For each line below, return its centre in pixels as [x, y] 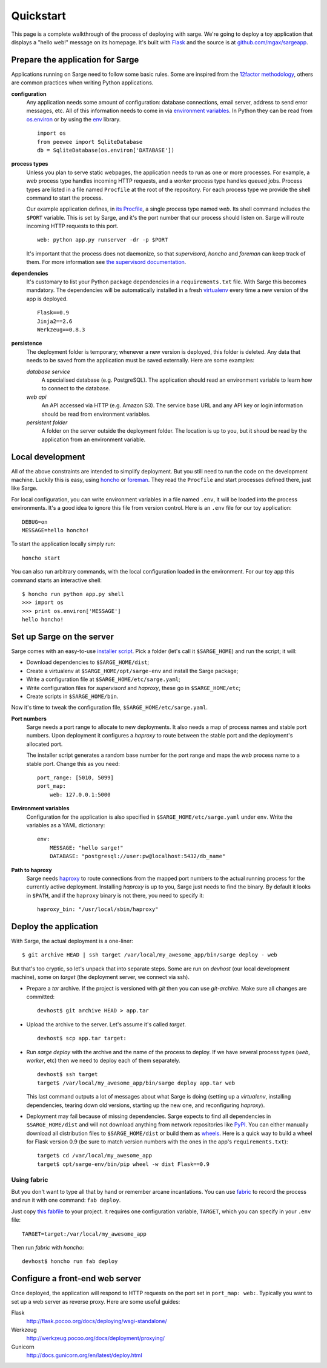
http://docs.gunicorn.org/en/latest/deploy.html [84, 1355]
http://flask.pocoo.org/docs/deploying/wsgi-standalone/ [97, 1321]
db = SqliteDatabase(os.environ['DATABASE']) [106, 150]
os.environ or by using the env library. [74, 119]
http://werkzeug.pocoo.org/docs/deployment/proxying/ [96, 1338]
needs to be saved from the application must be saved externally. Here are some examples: [140, 361]
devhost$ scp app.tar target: [82, 1038]
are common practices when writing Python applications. [82, 83]
